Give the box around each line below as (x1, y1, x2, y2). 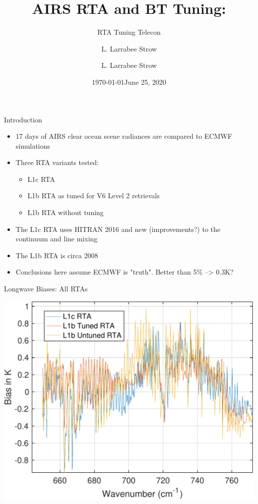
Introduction (4, 114, 42, 124)
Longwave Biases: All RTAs (4, 283, 88, 294)
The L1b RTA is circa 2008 (15, 250, 98, 260)
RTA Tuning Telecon (97, 27, 161, 37)
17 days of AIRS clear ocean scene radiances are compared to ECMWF (15, 131, 232, 141)
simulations (15, 140, 50, 151)
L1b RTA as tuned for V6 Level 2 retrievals (27, 190, 160, 201)
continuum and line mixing (15, 233, 98, 244)
